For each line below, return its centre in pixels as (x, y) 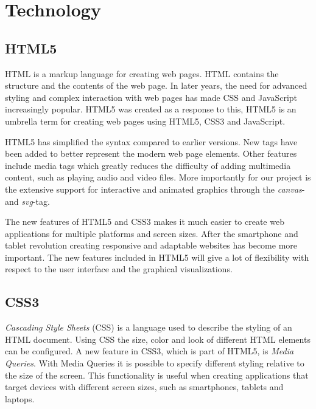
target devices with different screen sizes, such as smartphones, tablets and (144, 387)
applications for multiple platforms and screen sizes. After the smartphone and (152, 233)
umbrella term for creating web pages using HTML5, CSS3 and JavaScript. (145, 121)
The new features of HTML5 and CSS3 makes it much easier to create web (145, 222)
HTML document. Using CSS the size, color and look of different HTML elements (158, 339)
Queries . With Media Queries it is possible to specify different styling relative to (155, 363)
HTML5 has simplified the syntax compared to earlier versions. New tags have (151, 141)
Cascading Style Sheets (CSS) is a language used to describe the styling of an (149, 327)
